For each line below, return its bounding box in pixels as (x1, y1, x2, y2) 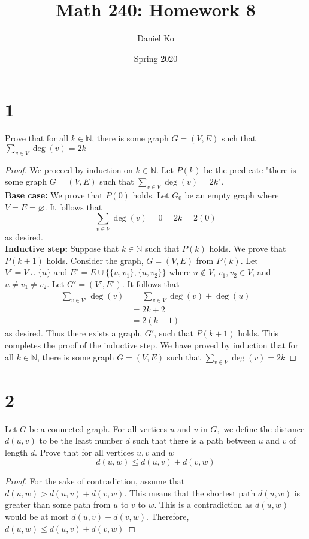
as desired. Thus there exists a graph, (5, 327, 143, 339)
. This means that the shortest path (124, 486, 256, 499)
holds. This (238, 327, 279, 339)
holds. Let (132, 189, 169, 201)
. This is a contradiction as (154, 498, 253, 511)
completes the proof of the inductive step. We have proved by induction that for (5, 339, 299, 351)
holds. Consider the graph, (46, 254, 144, 266)
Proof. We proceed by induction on (5, 163, 133, 176)
